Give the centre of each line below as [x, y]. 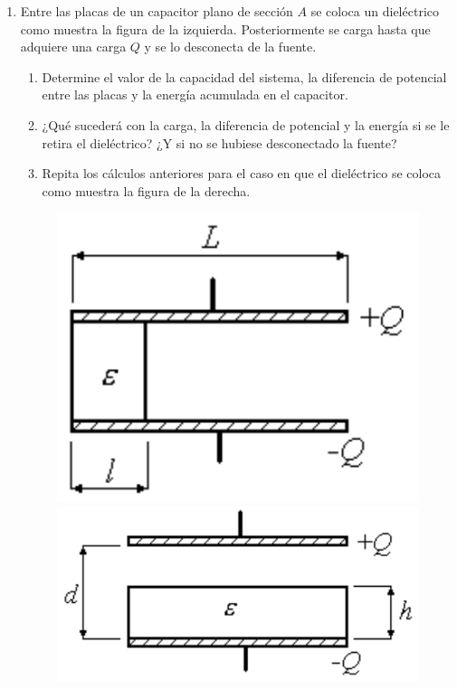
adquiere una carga [73, 47]
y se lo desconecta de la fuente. [230, 47]
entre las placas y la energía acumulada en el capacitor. [195, 94]
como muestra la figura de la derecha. [146, 190]
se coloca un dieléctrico [375, 11]
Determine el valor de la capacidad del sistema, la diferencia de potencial [244, 76]
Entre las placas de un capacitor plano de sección [157, 11]
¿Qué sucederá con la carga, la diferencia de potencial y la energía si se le [246, 124]
